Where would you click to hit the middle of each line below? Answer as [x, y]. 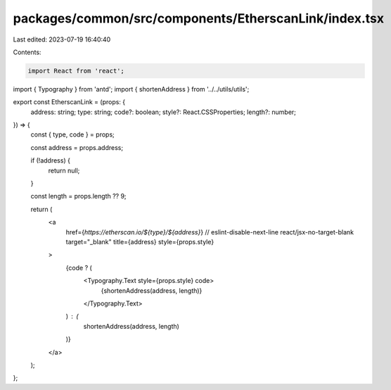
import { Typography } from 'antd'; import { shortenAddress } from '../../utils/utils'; [131, 89]
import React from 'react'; [76, 71]
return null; [64, 170]
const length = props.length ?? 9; [78, 196]
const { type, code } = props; [73, 134]
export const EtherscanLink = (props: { [69, 102]
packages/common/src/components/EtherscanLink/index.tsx [199, 18]
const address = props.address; [77, 147]
